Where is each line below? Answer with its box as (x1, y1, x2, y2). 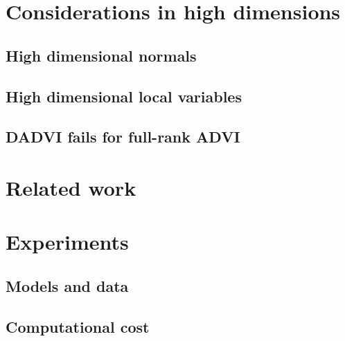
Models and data (6, 275, 129, 296)
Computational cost (6, 315, 150, 337)
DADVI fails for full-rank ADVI (6, 126, 240, 147)
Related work (6, 173, 136, 201)
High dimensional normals (6, 44, 197, 66)
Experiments (6, 228, 129, 256)
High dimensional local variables (6, 85, 242, 107)
